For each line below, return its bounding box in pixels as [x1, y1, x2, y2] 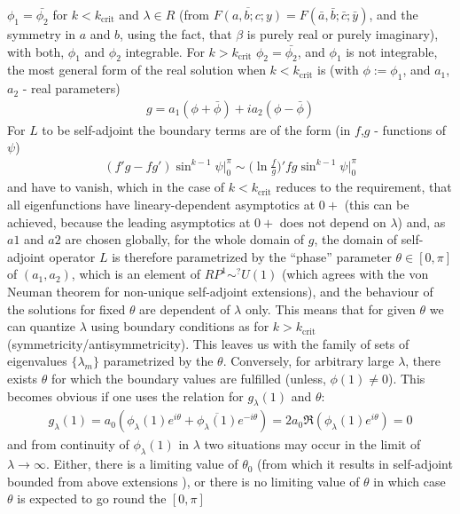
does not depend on [279, 212, 386, 231]
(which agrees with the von [281, 265, 429, 283]
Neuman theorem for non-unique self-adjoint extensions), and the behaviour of [7, 281, 433, 300]
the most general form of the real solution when [7, 60, 266, 79]
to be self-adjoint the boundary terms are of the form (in [42, 120, 351, 138]
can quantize [7, 317, 75, 336]
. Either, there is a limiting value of [45, 455, 238, 473]
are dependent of [139, 299, 230, 318]
